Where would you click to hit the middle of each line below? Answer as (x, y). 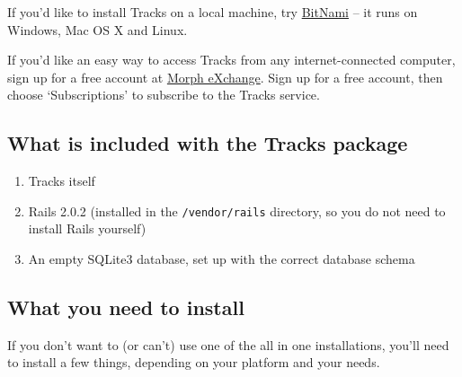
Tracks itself (62, 181)
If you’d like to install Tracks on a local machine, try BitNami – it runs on (213, 12)
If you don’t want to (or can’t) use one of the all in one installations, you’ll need (228, 344)
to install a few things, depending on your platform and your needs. (194, 362)
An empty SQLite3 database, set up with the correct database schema (222, 259)
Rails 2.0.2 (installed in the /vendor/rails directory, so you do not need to (237, 210)
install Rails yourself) (87, 228)
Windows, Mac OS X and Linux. (98, 29)
